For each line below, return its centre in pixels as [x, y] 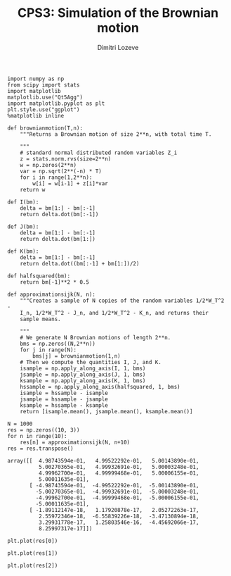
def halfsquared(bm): [39, 276]
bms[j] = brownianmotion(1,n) [77, 356]
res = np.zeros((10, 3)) [44, 430]
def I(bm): [23, 202]
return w [33, 189]
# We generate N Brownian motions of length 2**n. [95, 337]
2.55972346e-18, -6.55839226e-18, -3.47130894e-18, [119, 516]
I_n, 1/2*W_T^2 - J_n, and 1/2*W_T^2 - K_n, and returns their [114, 313]
